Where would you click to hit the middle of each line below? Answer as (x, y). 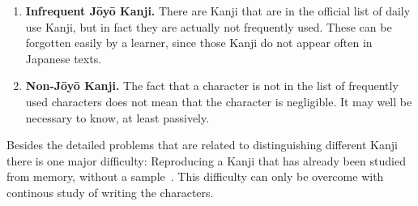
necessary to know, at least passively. (117, 117)
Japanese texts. (64, 58)
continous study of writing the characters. (110, 192)
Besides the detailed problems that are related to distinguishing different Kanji (202, 145)
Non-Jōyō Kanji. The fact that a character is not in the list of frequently (212, 86)
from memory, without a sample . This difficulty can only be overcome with (195, 176)
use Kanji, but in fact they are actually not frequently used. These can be (209, 26)
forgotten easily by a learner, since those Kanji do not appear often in (199, 43)
